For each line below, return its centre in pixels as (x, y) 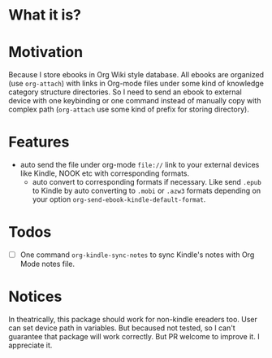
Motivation (46, 52)
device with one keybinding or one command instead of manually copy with (135, 101)
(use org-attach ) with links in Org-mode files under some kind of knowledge (136, 84)
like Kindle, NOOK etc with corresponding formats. (105, 173)
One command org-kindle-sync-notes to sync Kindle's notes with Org (137, 255)
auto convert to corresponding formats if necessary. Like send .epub (147, 182)
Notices (35, 297)
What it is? (45, 15)
